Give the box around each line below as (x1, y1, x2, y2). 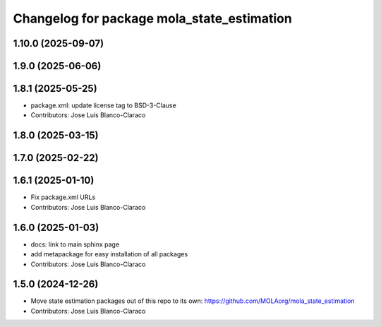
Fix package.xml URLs (30, 193, 96, 201)
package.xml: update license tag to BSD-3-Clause (30, 101, 176, 109)
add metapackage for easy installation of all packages (30, 250, 188, 258)
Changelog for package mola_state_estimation (13, 11, 292, 26)
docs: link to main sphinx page (30, 240, 120, 249)
